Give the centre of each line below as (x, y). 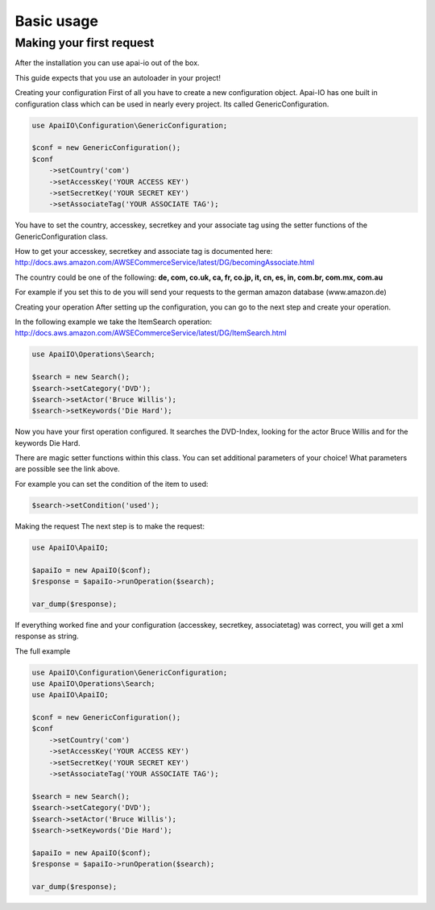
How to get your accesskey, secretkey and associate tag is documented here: (144, 251)
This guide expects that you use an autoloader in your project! (118, 77)
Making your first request (85, 43)
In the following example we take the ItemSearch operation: (114, 322)
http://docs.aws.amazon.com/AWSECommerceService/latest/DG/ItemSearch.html (151, 333)
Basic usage (56, 21)
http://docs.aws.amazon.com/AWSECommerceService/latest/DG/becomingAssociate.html (164, 263)
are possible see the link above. (67, 469)
